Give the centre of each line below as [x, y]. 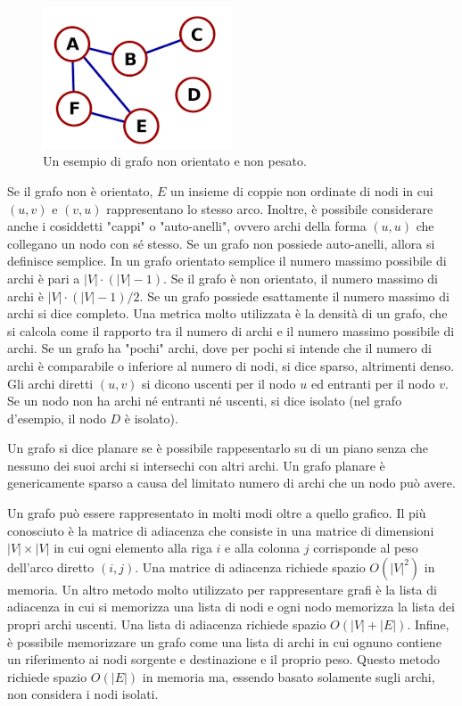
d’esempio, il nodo [57, 418]
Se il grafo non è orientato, [80, 190]
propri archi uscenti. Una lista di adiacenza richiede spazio [167, 624]
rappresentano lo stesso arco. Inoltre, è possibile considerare [270, 208]
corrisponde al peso [366, 548]
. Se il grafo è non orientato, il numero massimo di [301, 278]
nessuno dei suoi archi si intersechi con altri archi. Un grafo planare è [196, 465]
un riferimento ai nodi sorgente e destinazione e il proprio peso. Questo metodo [224, 659]
